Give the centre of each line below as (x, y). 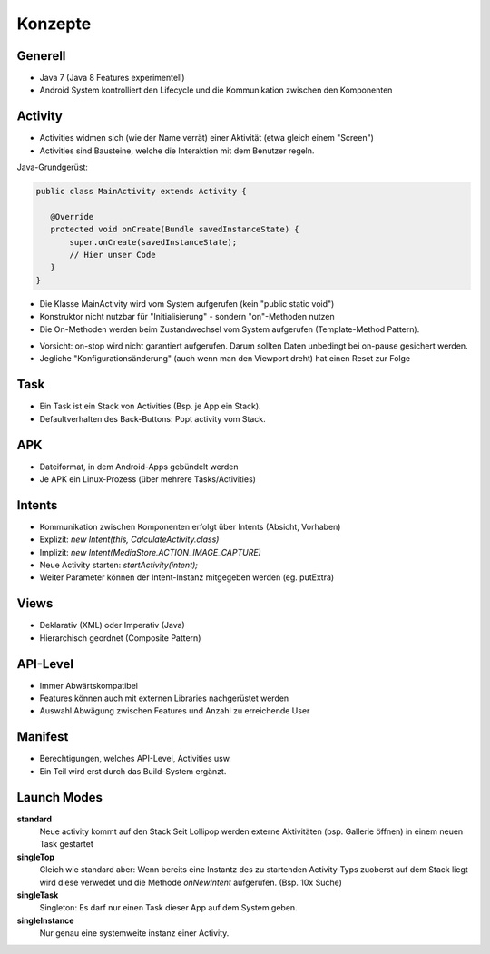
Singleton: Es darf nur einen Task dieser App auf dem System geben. (169, 908)
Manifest (43, 737)
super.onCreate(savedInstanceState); (153, 242)
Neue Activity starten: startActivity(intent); (119, 565)
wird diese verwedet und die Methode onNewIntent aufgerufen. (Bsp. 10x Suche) (191, 882)
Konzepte (54, 24)
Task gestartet (67, 844)
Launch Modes (60, 797)
